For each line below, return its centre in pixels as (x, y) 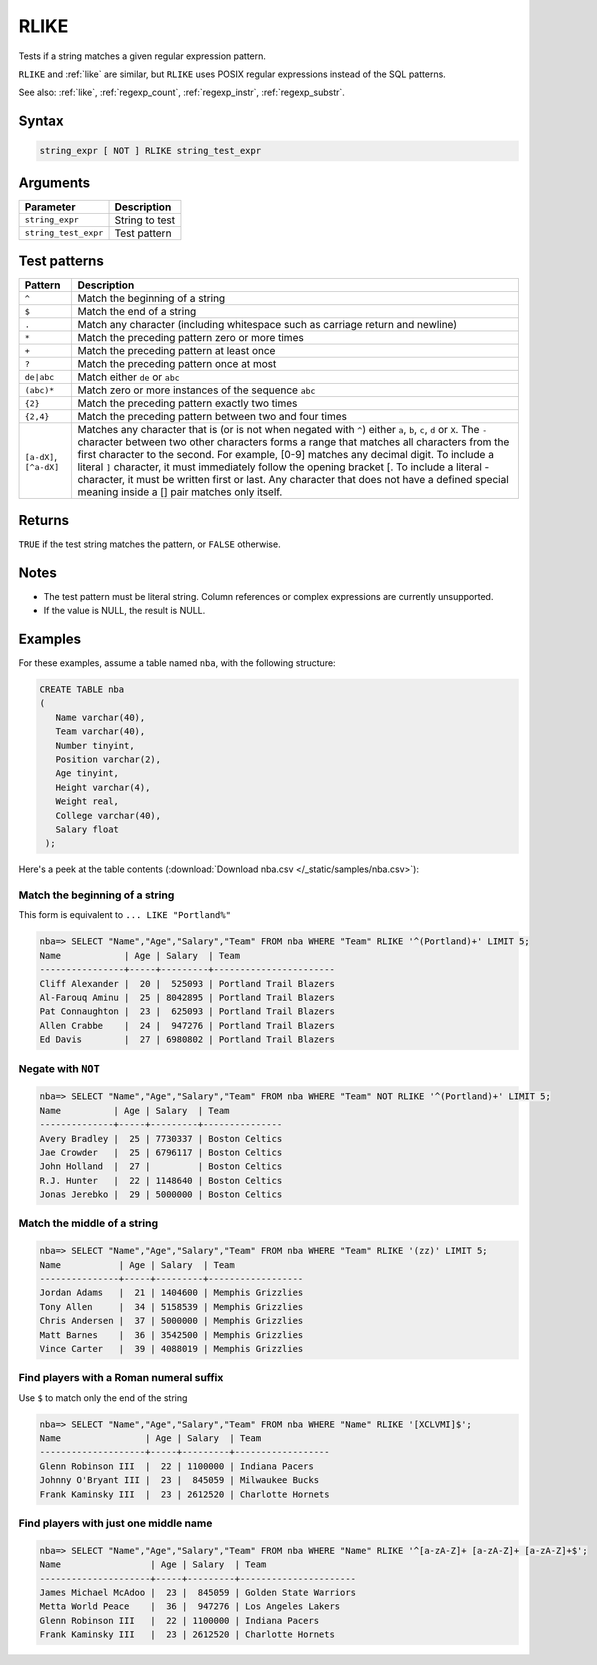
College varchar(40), (108, 815)
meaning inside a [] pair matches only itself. (180, 492)
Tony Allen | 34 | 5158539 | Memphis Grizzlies (171, 1306)
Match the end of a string (137, 312)
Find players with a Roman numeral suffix (121, 1378)
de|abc (39, 376)
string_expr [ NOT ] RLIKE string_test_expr (150, 151)
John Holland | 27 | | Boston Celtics (161, 1166)
